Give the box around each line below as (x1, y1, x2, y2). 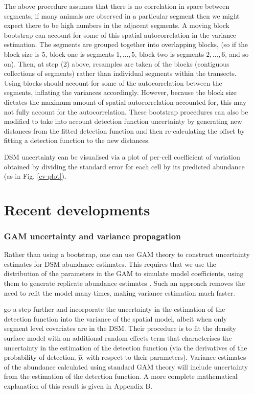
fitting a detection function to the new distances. (4, 135, 150, 145)
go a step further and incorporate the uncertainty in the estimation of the (4, 304, 225, 314)
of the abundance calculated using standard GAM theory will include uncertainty (4, 361, 248, 371)
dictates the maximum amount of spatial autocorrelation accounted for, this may (4, 96, 247, 107)
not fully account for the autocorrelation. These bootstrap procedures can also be (4, 106, 248, 116)
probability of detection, (4, 352, 76, 362)
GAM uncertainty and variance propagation (4, 230, 181, 242)
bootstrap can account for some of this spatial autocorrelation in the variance (4, 29, 236, 40)
